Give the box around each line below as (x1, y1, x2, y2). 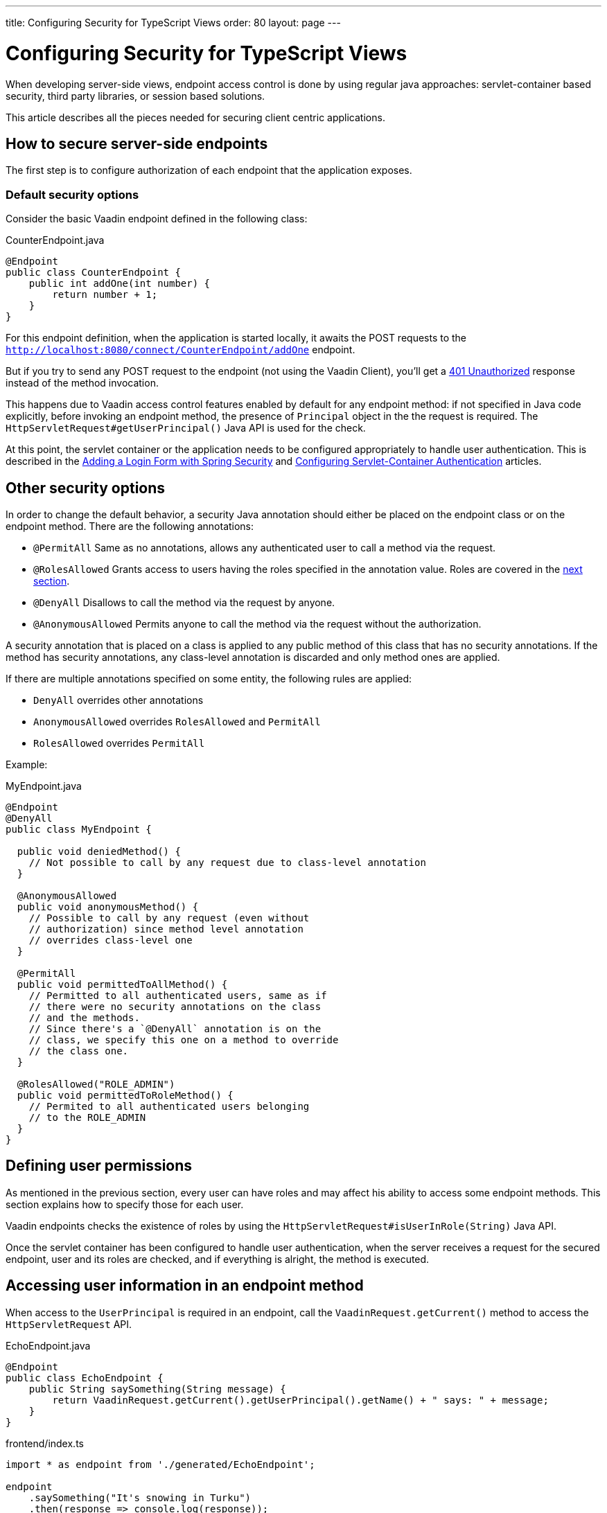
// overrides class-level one (28, 934, 193, 946)
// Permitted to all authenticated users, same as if (28, 989, 327, 1001)
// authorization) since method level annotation (28, 923, 303, 935)
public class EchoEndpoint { (6, 1372, 164, 1383)
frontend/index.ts (6, 1437, 84, 1449)
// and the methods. (28, 1011, 140, 1023)
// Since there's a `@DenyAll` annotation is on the (28, 1023, 322, 1034)
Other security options (6, 479, 166, 497)
